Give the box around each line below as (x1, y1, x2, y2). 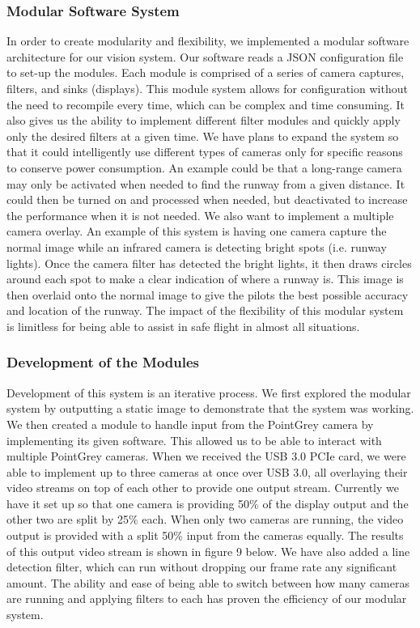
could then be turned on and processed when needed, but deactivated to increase (6, 191, 408, 208)
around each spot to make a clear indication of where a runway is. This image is (6, 270, 404, 287)
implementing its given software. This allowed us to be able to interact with (6, 431, 382, 448)
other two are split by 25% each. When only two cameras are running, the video (6, 511, 404, 528)
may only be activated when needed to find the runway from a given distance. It (6, 175, 405, 192)
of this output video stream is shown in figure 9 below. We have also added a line (6, 542, 410, 559)
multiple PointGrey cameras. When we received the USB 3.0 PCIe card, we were (6, 448, 406, 465)
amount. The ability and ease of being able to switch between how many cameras (6, 574, 409, 591)
